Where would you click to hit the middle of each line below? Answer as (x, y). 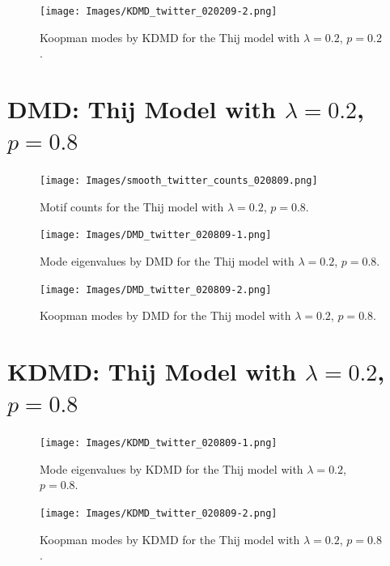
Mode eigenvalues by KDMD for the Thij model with (172, 468)
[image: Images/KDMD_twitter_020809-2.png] (159, 514)
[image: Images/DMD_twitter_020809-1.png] (156, 235)
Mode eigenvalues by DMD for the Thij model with (167, 261)
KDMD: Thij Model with (152, 371)
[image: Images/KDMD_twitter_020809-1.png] (159, 443)
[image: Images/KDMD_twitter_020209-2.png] (159, 11)
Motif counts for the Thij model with (132, 206)
